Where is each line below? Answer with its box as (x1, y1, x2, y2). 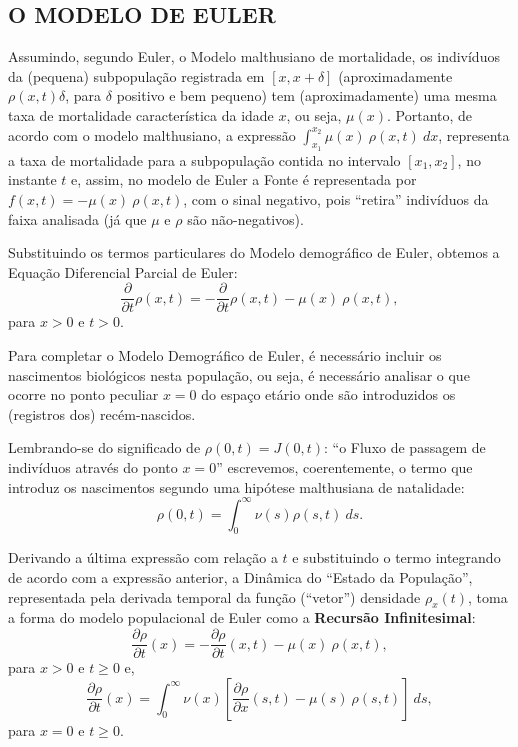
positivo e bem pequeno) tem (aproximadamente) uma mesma (116, 85, 497, 106)
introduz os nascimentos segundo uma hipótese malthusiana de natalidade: (8, 476, 465, 497)
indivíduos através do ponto (8, 456, 178, 477)
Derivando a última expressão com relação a (8, 547, 278, 568)
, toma (468, 586, 508, 607)
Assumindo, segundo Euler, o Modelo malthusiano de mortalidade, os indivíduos (8, 46, 500, 67)
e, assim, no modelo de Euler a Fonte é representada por (71, 169, 417, 190)
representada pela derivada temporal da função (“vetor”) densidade (8, 586, 421, 607)
